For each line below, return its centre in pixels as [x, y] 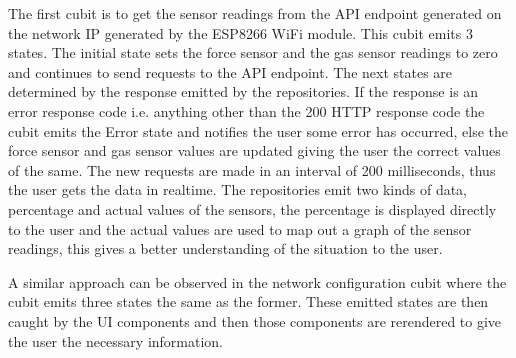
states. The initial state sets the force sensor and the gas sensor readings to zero [253, 52]
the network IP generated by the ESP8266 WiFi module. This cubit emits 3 [240, 32]
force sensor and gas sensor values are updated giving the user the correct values [254, 150]
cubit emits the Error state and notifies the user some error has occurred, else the [258, 130]
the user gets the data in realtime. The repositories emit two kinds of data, [238, 189]
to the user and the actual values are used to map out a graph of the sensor [240, 228]
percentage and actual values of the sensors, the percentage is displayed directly [252, 208]
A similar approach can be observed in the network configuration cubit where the [257, 281]
